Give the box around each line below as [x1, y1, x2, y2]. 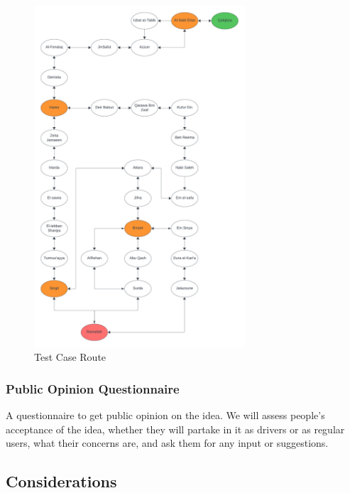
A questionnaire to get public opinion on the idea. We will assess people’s [6, 408, 325, 423]
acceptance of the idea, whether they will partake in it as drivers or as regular [6, 421, 345, 436]
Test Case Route [34, 350, 106, 364]
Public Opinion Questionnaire [6, 379, 180, 397]
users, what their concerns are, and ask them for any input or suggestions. [6, 435, 329, 450]
